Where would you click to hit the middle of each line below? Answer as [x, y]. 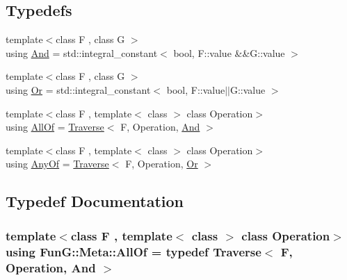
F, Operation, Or [162, 164]
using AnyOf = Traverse [57, 164]
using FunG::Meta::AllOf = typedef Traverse [134, 251]
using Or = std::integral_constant [78, 89]
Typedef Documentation [95, 201]
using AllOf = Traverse [55, 127]
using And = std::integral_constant [82, 52]
